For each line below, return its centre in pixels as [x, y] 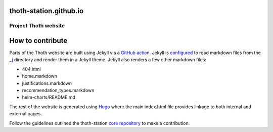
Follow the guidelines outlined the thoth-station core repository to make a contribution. [100, 123]
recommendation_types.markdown [58, 91]
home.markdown [40, 76]
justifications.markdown [47, 83]
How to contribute [38, 41]
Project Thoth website [37, 26]
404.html [31, 69]
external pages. [26, 114]
